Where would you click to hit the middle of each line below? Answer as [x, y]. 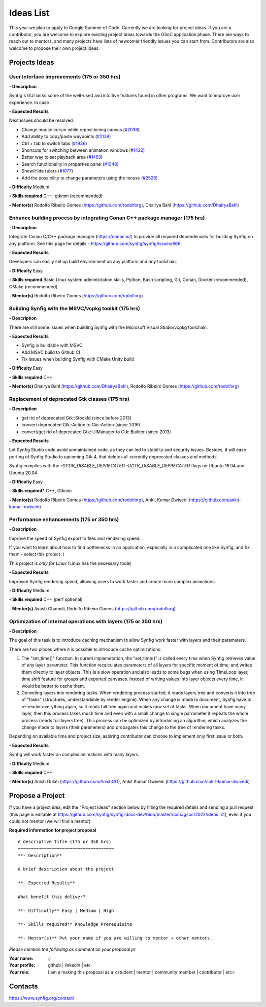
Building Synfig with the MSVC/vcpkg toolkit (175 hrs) [75, 308]
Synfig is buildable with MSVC [52, 346]
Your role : [19, 972]
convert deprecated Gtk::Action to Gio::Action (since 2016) [81, 425]
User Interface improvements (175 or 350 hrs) [65, 76]
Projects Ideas [32, 62]
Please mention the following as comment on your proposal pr [72, 949]
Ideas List [29, 13]
